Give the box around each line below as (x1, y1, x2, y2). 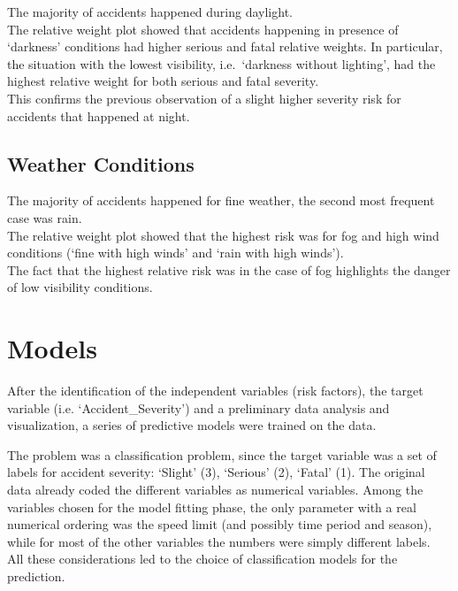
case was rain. (7, 208, 82, 226)
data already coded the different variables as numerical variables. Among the (7, 480, 424, 499)
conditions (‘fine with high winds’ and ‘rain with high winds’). (7, 243, 344, 262)
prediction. (7, 566, 65, 585)
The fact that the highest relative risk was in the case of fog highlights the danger (7, 260, 451, 279)
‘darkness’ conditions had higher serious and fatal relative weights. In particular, (7, 37, 443, 56)
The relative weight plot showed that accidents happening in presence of (7, 19, 399, 38)
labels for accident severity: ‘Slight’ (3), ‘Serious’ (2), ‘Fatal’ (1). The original (7, 463, 425, 481)
